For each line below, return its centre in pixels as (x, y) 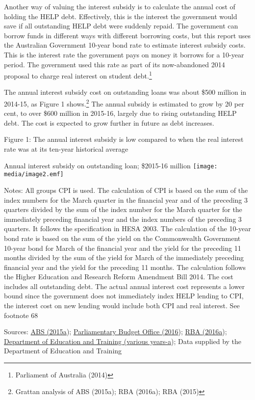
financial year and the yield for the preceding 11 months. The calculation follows (125, 267)
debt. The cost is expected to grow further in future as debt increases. (109, 122)
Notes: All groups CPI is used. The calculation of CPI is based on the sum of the (126, 190)
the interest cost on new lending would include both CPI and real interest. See (122, 306)
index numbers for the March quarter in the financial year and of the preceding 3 (126, 200)
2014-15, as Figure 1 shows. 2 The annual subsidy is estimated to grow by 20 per (124, 103)
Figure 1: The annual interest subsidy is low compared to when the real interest (124, 139)
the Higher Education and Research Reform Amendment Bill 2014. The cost (119, 277)
